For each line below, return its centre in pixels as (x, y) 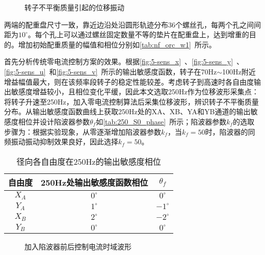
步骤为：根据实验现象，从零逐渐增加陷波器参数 (83, 131)
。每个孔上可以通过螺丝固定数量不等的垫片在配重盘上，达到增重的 (138, 34)
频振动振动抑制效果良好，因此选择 (61, 142)
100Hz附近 (239, 71)
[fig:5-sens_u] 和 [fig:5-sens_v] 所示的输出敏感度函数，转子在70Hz (111, 71)
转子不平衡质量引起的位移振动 (74, 7)
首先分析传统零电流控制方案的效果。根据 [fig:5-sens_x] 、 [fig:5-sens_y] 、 (124, 61)
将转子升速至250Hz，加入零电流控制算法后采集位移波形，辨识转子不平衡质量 (131, 101)
